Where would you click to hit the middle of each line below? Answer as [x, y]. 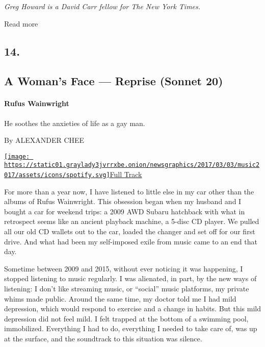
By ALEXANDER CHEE [44, 140]
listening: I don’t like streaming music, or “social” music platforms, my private [127, 289]
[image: [17, 156]
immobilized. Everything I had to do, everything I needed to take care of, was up [131, 328]
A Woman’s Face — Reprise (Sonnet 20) [114, 81]
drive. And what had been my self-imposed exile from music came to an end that [131, 241]
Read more [21, 23]
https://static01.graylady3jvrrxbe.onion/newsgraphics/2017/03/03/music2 [132, 165]
